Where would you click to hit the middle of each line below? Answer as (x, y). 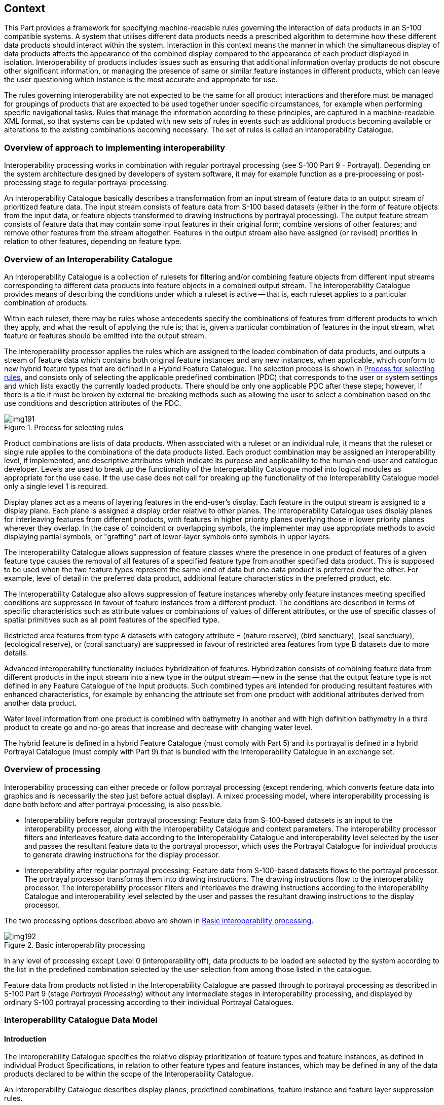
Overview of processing (52, 769)
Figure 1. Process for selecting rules (64, 427)
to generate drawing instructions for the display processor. (122, 854)
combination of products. (46, 302)
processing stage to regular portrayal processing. (87, 183)
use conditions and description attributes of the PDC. (93, 403)
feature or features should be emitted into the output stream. (105, 335)
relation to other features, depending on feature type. (93, 241)
